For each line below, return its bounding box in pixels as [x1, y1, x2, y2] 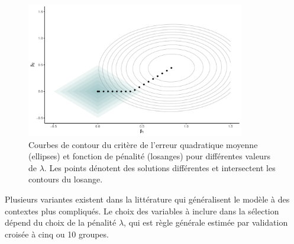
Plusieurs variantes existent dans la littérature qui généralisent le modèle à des [5, 193, 290, 206]
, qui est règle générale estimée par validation [124, 216, 288, 229]
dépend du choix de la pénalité [5, 216, 117, 229]
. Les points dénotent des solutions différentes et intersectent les [44, 161, 276, 174]
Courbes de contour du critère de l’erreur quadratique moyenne [28, 138, 258, 150]
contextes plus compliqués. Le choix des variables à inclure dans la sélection [5, 204, 279, 217]
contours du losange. [28, 173, 103, 185]
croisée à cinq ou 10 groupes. [5, 227, 109, 240]
